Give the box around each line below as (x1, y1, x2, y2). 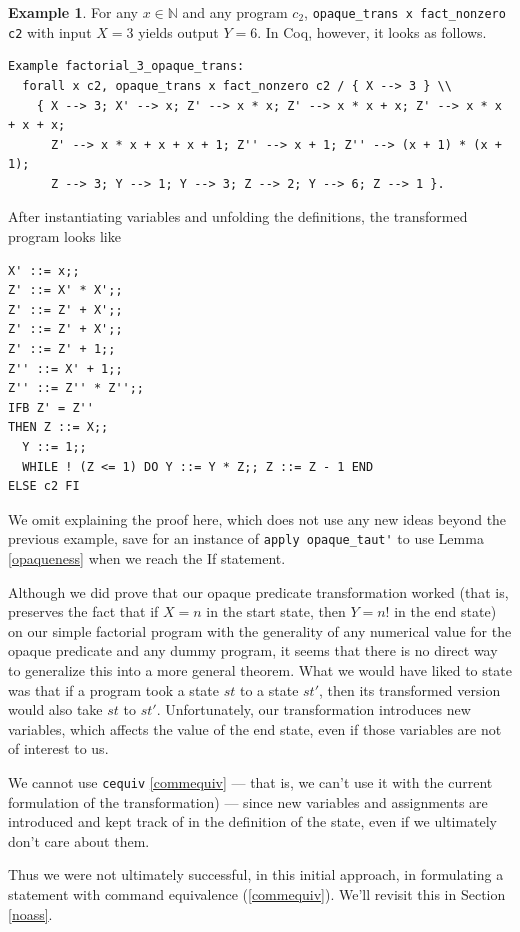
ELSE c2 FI (8, 479, 80, 494)
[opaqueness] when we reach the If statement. (8, 548, 286, 569)
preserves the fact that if (8, 601, 159, 622)
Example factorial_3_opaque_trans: (8, 59, 245, 74)
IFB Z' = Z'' (8, 400, 94, 415)
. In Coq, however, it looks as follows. (257, 21, 487, 42)
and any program (182, 2, 288, 22)
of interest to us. (8, 738, 109, 759)
